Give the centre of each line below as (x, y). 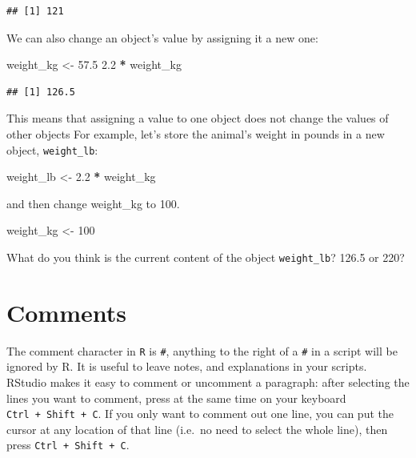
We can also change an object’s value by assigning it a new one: (162, 37)
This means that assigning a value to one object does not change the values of (198, 118)
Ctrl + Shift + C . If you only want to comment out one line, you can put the (200, 414)
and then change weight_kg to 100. (93, 203)
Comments (66, 312)
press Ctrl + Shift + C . (68, 445)
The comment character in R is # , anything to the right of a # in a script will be (202, 350)
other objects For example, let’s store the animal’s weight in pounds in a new (196, 133)
